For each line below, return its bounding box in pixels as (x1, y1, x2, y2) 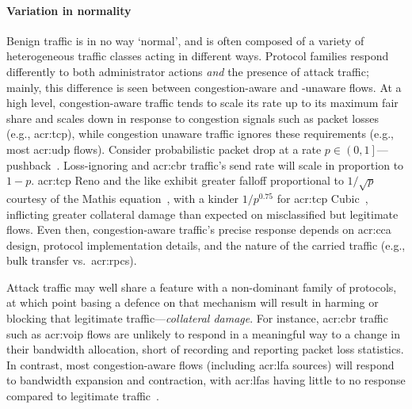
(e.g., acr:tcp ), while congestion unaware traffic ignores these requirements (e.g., (6, 125, 394, 142)
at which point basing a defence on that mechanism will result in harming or (6, 294, 379, 311)
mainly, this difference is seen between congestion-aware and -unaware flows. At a (6, 78, 402, 95)
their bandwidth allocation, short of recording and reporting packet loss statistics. (6, 341, 404, 357)
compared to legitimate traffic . (6, 388, 159, 404)
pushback (6, 156, 51, 173)
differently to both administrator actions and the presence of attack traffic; (6, 63, 369, 79)
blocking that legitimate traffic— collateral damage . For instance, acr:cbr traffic (6, 310, 388, 327)
